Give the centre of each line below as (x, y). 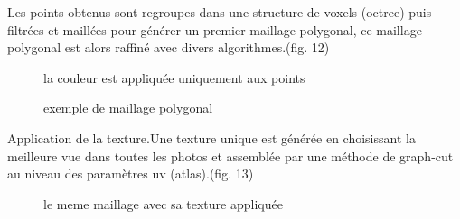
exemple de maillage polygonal (128, 108)
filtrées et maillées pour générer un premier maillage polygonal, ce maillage (215, 29)
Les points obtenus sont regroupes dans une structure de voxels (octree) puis (220, 12)
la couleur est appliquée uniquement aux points (174, 77)
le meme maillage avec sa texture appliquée (163, 203)
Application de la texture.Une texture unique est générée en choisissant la (211, 137)
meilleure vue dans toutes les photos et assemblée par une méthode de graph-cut (230, 155)
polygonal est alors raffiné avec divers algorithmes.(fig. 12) (169, 47)
